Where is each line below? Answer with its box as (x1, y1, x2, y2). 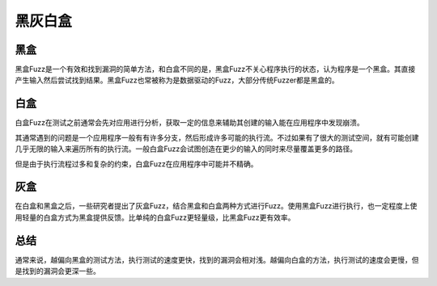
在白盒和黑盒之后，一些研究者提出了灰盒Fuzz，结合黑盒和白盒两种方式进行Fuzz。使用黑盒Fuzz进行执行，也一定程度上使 (15, 201, 418, 211)
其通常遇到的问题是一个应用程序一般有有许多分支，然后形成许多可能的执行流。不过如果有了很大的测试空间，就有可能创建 (15, 132, 419, 142)
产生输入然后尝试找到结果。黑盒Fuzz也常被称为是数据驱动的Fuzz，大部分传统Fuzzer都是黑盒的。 (15, 75, 339, 85)
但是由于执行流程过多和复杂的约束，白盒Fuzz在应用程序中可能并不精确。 (15, 158, 258, 169)
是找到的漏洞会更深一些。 (15, 267, 100, 276)
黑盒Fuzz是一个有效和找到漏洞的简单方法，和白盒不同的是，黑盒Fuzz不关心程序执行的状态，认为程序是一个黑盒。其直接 (15, 65, 416, 74)
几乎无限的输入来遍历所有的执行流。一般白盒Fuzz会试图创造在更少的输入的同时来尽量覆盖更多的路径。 (15, 144, 358, 154)
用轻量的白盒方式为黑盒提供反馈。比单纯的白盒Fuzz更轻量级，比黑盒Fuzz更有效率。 (15, 212, 295, 222)
